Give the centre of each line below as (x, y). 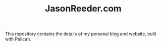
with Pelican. (18, 39)
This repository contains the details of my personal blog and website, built (81, 34)
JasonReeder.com (83, 9)
